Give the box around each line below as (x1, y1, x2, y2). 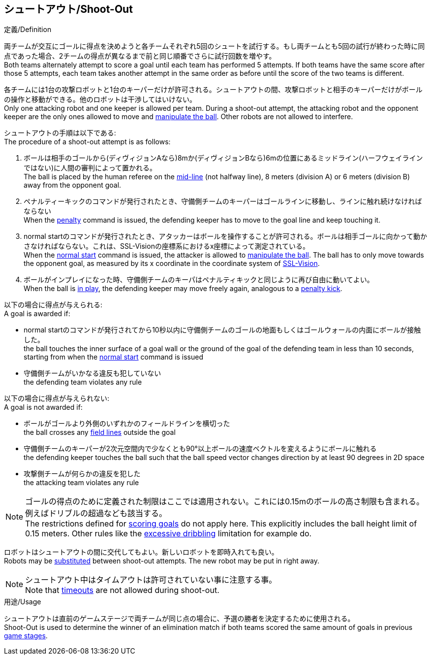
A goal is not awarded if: (4, 403, 83, 412)
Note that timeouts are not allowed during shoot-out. (25, 585, 219, 595)
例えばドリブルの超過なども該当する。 (25, 508, 167, 519)
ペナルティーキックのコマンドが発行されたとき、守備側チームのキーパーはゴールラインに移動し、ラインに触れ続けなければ (24, 197, 422, 206)
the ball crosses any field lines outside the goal (24, 428, 176, 437)
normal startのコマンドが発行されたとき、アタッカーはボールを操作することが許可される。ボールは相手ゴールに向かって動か (24, 232, 427, 241)
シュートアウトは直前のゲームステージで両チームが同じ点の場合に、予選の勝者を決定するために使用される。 (4, 614, 355, 623)
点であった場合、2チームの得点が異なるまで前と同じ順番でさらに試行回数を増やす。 (4, 52, 276, 61)
